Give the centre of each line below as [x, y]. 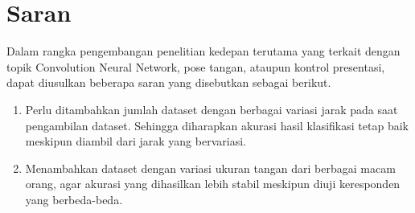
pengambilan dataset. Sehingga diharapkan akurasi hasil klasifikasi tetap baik [217, 125]
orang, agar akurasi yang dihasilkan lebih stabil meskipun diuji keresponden [213, 184]
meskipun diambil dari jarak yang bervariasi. [136, 141]
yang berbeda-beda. [74, 199]
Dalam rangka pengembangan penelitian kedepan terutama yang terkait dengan [203, 51]
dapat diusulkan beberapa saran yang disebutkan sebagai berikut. [169, 82]
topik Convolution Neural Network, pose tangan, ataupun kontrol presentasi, [196, 66]
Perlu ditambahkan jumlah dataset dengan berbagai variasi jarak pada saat [212, 109]
